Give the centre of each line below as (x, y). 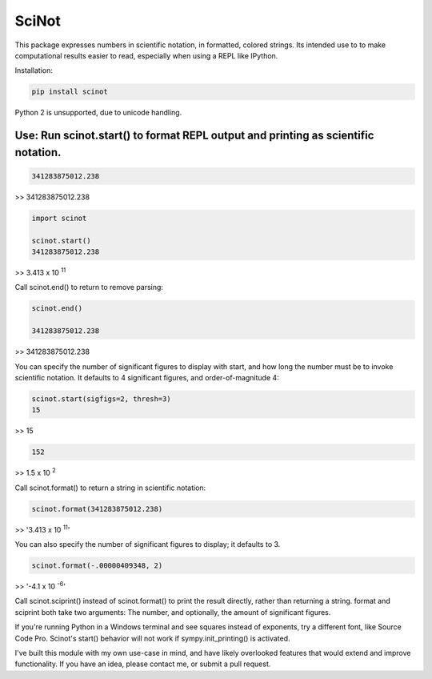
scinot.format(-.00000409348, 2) (97, 566)
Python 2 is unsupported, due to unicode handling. (98, 113)
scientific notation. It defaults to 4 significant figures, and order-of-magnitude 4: (147, 377)
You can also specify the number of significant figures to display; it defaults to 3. (148, 544)
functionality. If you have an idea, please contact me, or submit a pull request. (143, 664)
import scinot (59, 218)
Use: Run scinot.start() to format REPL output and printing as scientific (194, 136)
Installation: (34, 70)
